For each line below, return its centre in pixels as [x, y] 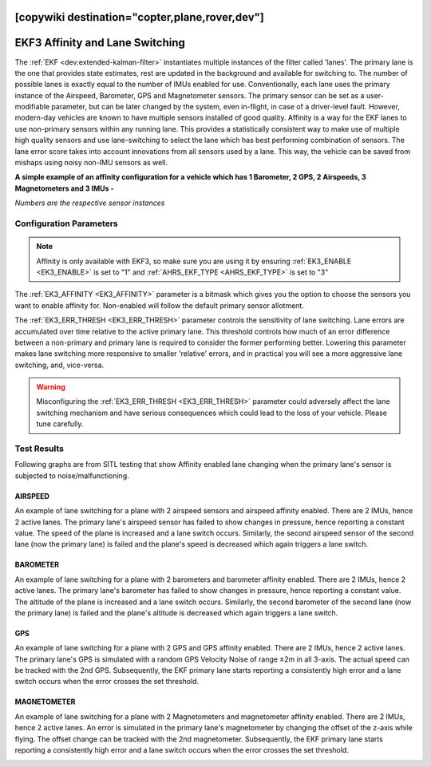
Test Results [39, 449]
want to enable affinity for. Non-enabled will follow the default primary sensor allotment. [160, 305]
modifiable [32, 107]
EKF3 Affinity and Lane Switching [100, 43]
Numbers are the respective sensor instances [90, 203]
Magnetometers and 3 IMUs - [65, 188]
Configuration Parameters [67, 223]
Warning [51, 387]
